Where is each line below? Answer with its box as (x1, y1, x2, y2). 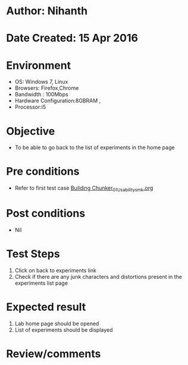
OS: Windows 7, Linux (14, 78, 68, 86)
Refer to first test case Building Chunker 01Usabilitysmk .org (14, 184, 153, 193)
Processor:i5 (14, 103, 46, 111)
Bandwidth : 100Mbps (14, 91, 68, 98)
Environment (6, 58, 71, 72)
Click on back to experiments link (14, 266, 97, 274)
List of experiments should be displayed (14, 326, 113, 333)
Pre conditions (6, 165, 80, 178)
